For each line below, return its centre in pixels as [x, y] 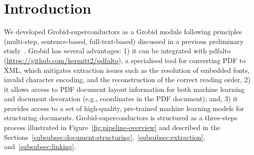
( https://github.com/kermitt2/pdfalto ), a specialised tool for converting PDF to [125, 60]
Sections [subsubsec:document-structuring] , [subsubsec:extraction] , [105, 137]
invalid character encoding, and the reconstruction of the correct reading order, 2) [127, 79]
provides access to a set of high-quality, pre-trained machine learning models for [124, 108]
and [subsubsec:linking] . [40, 146]
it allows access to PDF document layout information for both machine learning [124, 89]
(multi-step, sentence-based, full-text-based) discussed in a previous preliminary [124, 41]
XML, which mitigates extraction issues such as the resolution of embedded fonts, [127, 70]
